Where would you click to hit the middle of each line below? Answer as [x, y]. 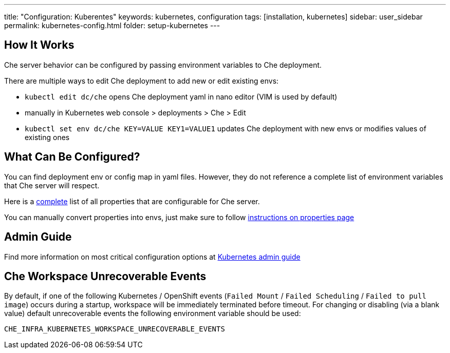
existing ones [47, 137]
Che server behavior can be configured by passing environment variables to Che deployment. [163, 65]
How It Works [39, 45]
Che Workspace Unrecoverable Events [105, 276]
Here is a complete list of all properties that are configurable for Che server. [132, 201]
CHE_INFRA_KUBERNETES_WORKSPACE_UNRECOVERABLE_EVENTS [115, 329]
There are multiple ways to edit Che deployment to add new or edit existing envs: [142, 81]
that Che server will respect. [52, 185]
